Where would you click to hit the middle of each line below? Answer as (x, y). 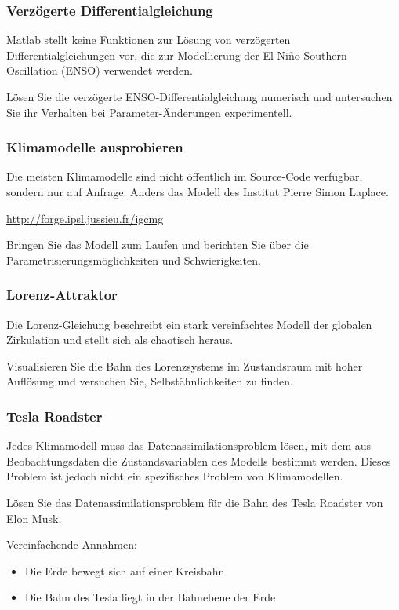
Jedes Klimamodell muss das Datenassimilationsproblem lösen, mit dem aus (189, 446)
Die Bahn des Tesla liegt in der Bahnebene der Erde (150, 597)
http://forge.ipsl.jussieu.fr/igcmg (85, 218)
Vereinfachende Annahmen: (72, 544)
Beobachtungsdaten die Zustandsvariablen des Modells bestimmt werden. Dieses (199, 460)
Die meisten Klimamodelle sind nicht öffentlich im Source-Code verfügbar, (185, 176)
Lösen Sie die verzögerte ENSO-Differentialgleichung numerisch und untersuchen (199, 97)
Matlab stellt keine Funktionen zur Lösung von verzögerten (149, 40)
